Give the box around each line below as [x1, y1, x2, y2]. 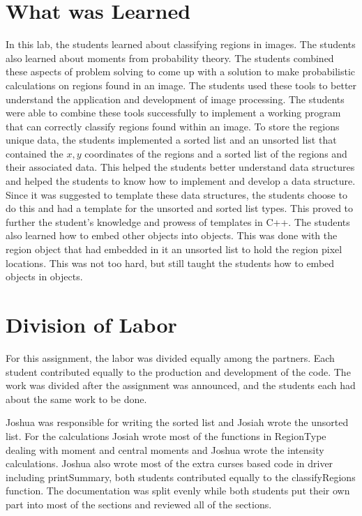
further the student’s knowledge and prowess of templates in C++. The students [6, 214, 350, 229]
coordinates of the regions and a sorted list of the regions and [84, 146, 347, 160]
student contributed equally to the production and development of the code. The [6, 364, 351, 379]
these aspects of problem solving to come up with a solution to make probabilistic [6, 64, 356, 79]
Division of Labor [6, 310, 177, 338]
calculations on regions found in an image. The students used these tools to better [6, 77, 357, 92]
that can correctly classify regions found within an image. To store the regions [6, 119, 340, 133]
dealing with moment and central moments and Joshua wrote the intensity [6, 442, 324, 457]
